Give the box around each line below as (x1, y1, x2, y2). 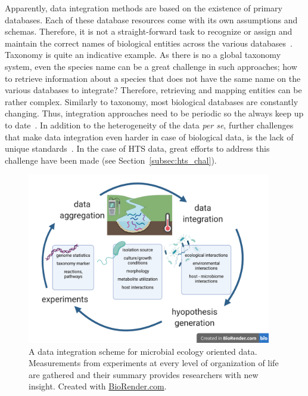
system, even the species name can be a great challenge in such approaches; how (5, 60, 297, 72)
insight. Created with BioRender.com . (29, 380, 167, 392)
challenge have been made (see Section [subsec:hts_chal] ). (5, 154, 217, 166)
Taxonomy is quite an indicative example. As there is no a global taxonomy (5, 48, 281, 61)
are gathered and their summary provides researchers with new (29, 368, 259, 380)
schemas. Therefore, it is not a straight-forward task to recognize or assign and (5, 25, 293, 38)
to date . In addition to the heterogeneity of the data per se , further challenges (5, 118, 294, 131)
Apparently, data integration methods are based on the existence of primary (5, 2, 282, 14)
